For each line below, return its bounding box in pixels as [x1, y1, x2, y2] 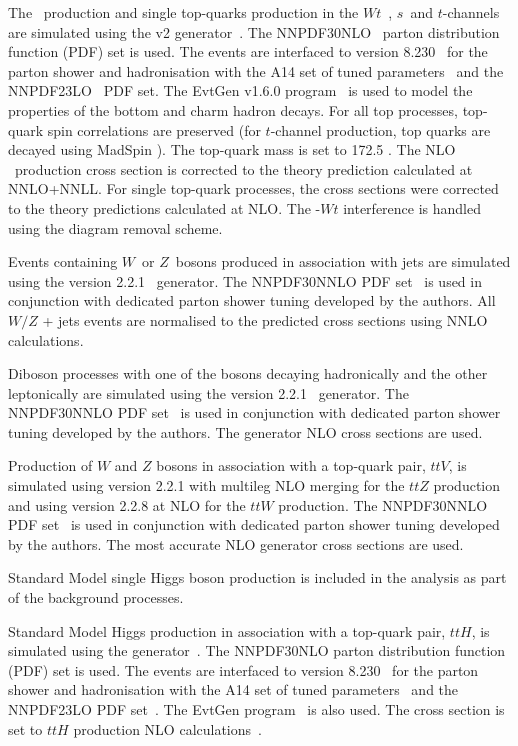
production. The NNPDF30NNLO [278, 494, 488, 515]
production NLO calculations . [73, 718, 262, 739]
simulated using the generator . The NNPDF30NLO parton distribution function [8, 640, 506, 661]
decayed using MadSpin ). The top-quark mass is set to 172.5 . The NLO [8, 139, 456, 160]
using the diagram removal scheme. [8, 217, 223, 238]
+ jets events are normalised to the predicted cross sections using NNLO [42, 309, 488, 330]
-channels [442, 2, 500, 22]
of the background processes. [8, 587, 184, 608]
